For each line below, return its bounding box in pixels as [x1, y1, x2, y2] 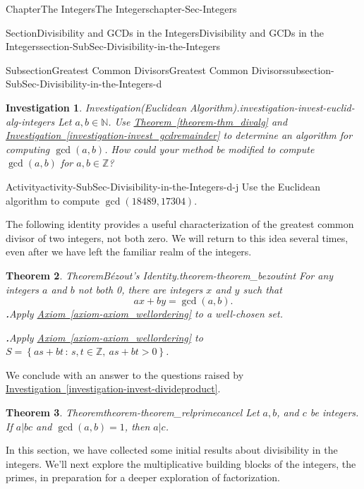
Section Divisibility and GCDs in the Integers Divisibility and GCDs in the [6, 25, 324, 40]
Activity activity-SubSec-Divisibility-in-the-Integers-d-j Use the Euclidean [6, 179, 320, 193]
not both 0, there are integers [78, 282, 203, 296]
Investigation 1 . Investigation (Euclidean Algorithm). [6, 99, 240, 114]
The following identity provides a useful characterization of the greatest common [6, 217, 354, 231]
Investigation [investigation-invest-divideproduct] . [6, 381, 221, 396]
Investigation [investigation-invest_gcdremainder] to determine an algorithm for [6, 128, 353, 143]
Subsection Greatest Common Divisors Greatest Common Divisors [6, 62, 286, 77]
